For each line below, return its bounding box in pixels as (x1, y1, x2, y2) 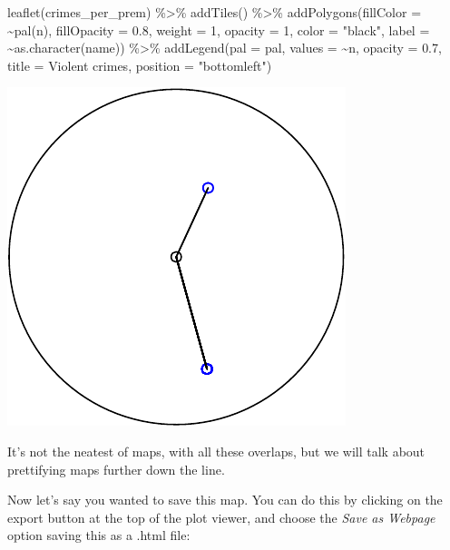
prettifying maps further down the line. (7, 459, 225, 478)
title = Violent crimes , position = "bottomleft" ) (7, 55, 272, 74)
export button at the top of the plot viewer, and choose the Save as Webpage (7, 507, 435, 526)
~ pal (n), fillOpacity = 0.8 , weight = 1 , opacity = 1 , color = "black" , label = (7, 20, 430, 39)
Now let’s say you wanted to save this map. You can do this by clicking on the (7, 490, 443, 509)
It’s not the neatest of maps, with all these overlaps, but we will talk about (7, 441, 426, 460)
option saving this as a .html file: (7, 525, 191, 545)
